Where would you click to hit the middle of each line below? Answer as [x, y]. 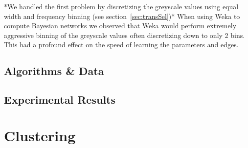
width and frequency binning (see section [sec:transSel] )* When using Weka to [122, 16]
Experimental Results [60, 100]
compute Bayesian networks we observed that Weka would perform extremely [120, 26]
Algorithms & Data [54, 71]
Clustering [40, 135]
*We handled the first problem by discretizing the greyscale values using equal [121, 6]
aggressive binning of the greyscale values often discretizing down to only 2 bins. [124, 35]
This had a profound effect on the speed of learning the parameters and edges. [121, 45]
